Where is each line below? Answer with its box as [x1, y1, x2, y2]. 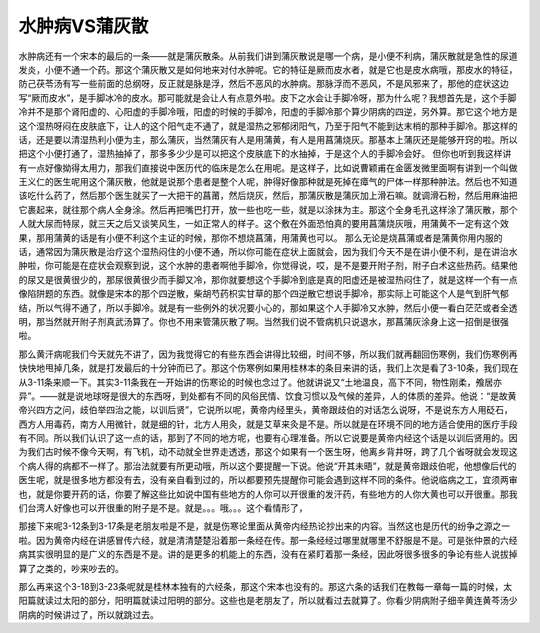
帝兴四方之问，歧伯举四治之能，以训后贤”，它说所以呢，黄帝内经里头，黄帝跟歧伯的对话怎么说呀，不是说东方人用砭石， [18, 404, 514, 416]
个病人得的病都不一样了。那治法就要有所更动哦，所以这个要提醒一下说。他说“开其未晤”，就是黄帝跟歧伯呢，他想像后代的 [18, 460, 517, 472]
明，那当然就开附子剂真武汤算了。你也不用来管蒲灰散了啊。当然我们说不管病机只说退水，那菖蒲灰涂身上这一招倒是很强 [18, 315, 509, 327]
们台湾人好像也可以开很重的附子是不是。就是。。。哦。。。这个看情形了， [18, 502, 308, 514]
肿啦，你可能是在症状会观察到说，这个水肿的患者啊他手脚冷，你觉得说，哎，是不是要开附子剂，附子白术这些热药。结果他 [18, 260, 518, 272]
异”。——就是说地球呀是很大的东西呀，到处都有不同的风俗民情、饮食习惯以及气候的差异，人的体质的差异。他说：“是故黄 [18, 390, 517, 402]
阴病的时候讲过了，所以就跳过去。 [18, 608, 159, 620]
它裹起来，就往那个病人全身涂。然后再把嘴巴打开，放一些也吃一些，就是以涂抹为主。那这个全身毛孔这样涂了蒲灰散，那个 [18, 203, 518, 215]
